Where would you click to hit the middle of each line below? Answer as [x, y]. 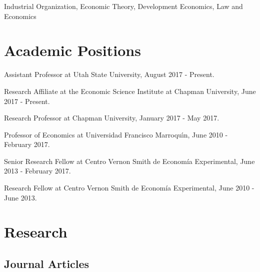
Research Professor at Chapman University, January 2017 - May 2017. [112, 118]
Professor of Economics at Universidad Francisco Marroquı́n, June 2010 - [116, 134]
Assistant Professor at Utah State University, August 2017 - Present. [109, 74]
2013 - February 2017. [37, 171]
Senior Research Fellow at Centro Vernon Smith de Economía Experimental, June [129, 161]
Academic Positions [72, 50]
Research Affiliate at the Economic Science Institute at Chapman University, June [130, 91]
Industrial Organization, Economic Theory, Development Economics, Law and [123, 6]
